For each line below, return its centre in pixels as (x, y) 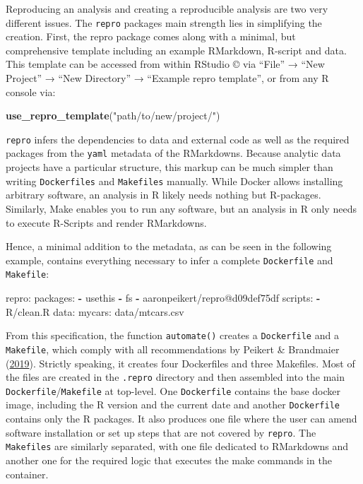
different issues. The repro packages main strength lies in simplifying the (164, 22)
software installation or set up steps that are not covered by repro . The (161, 432)
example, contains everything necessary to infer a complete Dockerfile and (169, 260)
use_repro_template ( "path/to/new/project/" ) (113, 116)
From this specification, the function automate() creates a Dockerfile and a (172, 335)
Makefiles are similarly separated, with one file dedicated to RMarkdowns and (177, 446)
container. (27, 474)
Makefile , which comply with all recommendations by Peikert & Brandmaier (173, 349)
